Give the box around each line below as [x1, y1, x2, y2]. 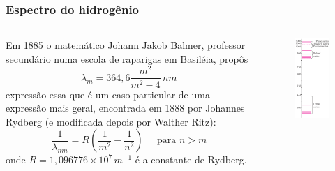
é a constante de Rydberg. [135, 152, 247, 167]
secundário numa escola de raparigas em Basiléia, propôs [6, 51, 248, 66]
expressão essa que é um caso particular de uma [6, 87, 210, 101]
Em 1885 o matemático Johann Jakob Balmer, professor [6, 38, 246, 52]
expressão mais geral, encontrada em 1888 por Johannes [6, 101, 245, 115]
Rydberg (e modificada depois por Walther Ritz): [6, 114, 216, 128]
